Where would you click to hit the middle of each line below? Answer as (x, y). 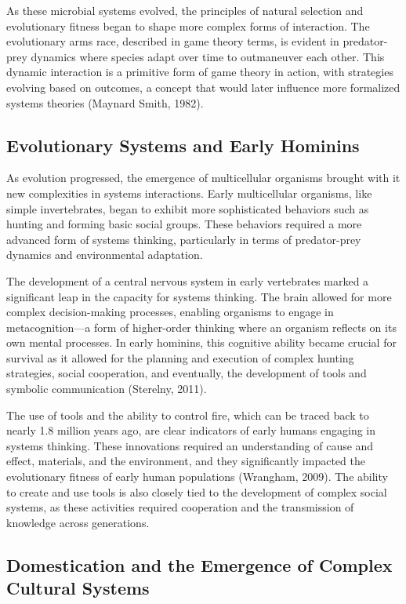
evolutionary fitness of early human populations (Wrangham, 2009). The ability (197, 477)
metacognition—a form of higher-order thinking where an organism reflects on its (201, 327)
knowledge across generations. (78, 522)
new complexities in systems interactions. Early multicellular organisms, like (189, 193)
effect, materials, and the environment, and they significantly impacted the (186, 461)
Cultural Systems (78, 588)
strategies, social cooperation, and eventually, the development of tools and (187, 373)
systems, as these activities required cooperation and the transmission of (180, 507)
